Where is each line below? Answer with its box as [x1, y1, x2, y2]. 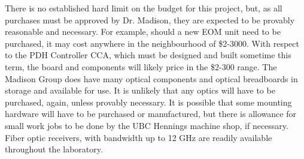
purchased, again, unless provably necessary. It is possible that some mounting [5, 95, 292, 108]
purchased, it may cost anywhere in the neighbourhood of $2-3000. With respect [5, 37, 299, 49]
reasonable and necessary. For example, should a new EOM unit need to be [5, 25, 281, 38]
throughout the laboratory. [5, 143, 103, 155]
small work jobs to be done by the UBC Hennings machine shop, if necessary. [5, 119, 288, 131]
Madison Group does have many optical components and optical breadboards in [5, 72, 298, 85]
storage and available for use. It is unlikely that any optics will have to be [5, 84, 275, 97]
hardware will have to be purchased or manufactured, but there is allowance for [5, 107, 296, 120]
